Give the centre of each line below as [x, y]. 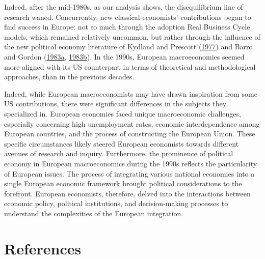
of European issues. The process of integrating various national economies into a [129, 173]
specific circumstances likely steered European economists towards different [122, 143]
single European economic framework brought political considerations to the [123, 183]
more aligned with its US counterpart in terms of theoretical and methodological [130, 66]
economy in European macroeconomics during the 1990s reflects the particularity [131, 163]
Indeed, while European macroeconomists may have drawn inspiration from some [131, 93]
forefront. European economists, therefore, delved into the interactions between [127, 193]
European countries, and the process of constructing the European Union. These [130, 134]
